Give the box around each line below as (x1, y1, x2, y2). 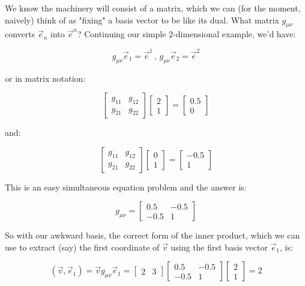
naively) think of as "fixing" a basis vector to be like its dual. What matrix (5, 13, 279, 26)
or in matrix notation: (5, 71, 86, 84)
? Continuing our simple (77, 28, 166, 40)
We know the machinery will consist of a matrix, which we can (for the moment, (5, 2, 301, 14)
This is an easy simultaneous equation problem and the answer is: (5, 180, 247, 193)
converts (5, 28, 35, 40)
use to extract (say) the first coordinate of (5, 240, 160, 253)
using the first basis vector (171, 240, 268, 253)
